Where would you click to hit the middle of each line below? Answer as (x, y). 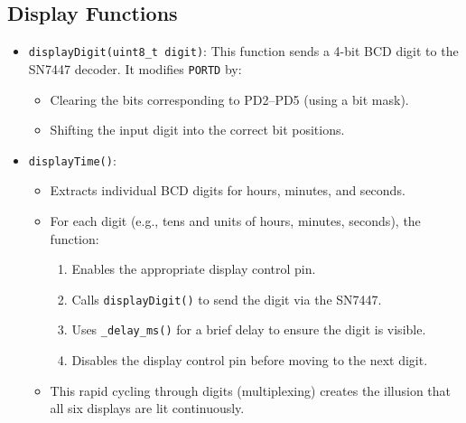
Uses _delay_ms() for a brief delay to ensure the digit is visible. (249, 329)
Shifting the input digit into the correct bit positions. (197, 130)
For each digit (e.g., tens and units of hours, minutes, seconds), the (235, 220)
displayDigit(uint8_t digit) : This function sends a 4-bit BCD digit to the (243, 51)
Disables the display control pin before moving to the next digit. (250, 360)
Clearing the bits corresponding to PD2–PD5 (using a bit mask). (229, 99)
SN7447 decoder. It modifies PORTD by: (135, 68)
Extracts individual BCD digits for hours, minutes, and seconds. (228, 190)
